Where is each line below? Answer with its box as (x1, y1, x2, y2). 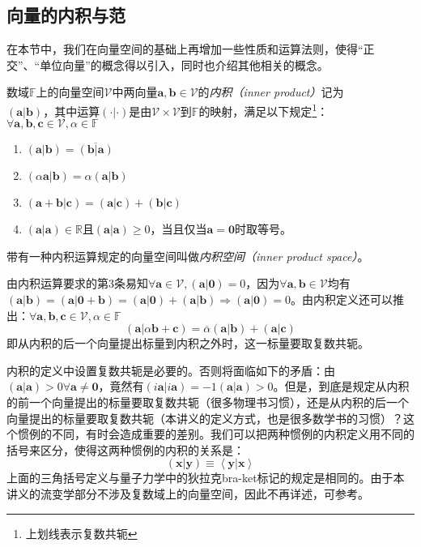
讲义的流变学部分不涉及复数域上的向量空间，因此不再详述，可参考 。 (6, 485, 369, 502)
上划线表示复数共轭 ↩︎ (25, 524, 138, 541)
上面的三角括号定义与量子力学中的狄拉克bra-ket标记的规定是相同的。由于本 (6, 469, 405, 486)
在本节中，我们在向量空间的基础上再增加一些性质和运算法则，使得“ (6, 41, 364, 58)
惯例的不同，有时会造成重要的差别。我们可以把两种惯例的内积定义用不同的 (17, 425, 415, 442)
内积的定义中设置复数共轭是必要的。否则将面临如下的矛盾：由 (6, 361, 335, 378)
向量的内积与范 (6, 2, 125, 28)
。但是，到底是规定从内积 (273, 378, 410, 395)
